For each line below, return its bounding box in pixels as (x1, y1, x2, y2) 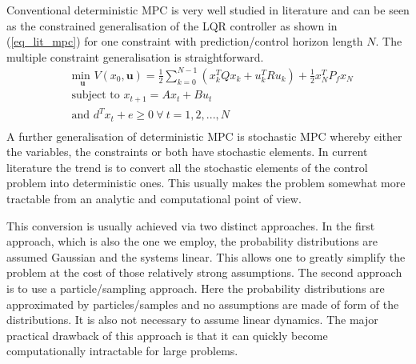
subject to (71, 90, 120, 102)
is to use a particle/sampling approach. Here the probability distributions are (6, 279, 385, 296)
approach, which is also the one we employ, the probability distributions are (6, 233, 378, 250)
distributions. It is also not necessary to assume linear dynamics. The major (6, 311, 378, 328)
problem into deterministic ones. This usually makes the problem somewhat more (6, 174, 406, 191)
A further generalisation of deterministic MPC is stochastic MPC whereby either (6, 127, 402, 144)
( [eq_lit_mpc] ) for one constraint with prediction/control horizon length (6, 33, 363, 50)
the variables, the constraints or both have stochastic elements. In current (6, 143, 368, 160)
